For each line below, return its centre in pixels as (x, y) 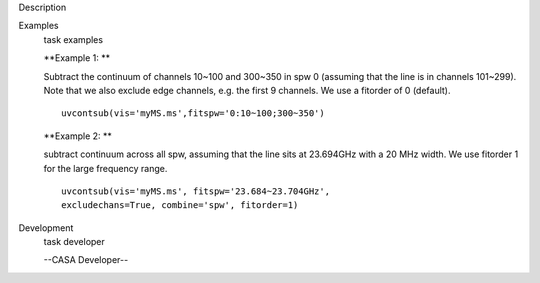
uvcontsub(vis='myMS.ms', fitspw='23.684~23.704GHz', (195, 191)
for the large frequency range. (105, 168)
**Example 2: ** (77, 136)
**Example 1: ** (76, 58)
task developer (74, 242)
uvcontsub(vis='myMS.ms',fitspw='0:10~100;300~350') (193, 113)
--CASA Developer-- (86, 260)
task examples (73, 39)
